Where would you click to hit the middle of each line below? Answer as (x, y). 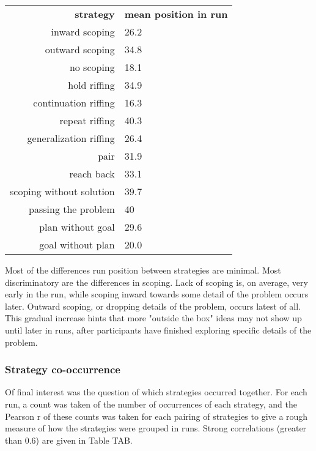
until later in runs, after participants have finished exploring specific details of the (158, 330)
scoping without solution (62, 191)
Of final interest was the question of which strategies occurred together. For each (156, 392)
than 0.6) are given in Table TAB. (69, 440)
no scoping (92, 67)
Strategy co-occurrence (63, 369)
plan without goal (77, 227)
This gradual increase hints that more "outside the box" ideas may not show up (153, 318)
